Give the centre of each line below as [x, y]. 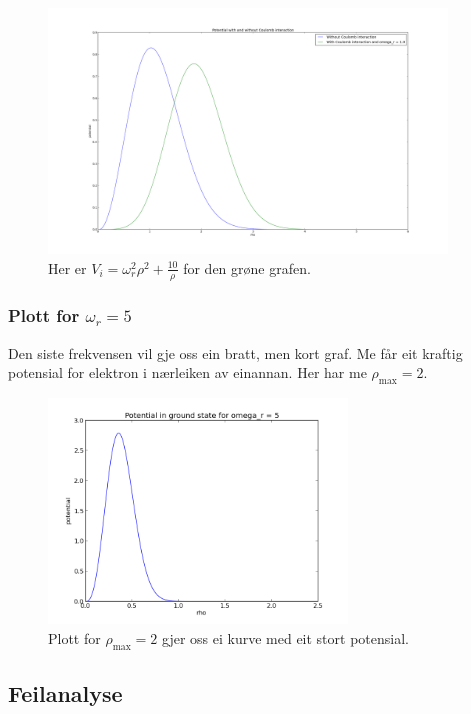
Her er [67, 267]
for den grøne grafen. [247, 267]
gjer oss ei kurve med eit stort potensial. [285, 637]
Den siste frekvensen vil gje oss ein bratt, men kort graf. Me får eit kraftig [235, 352]
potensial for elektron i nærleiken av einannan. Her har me [187, 372]
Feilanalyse [65, 693]
